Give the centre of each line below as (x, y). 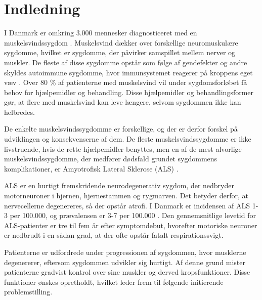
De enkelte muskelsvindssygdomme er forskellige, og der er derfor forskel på (121, 129)
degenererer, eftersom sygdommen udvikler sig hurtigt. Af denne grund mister (125, 262)
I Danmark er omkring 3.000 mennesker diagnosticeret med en (101, 33)
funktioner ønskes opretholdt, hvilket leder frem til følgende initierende (114, 282)
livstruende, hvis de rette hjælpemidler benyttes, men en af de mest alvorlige (123, 148)
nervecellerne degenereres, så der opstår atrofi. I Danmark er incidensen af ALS (127, 205)
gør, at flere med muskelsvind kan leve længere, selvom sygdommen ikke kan (123, 102)
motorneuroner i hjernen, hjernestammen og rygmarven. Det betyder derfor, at (126, 196)
